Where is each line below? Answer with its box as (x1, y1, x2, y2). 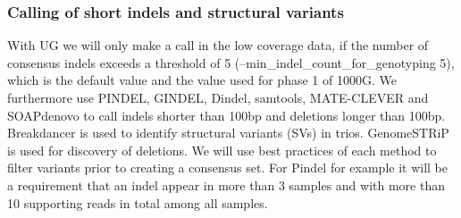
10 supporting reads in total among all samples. (7, 193, 268, 212)
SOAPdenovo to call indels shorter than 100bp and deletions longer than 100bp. (7, 105, 446, 124)
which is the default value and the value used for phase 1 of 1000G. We (7, 71, 397, 89)
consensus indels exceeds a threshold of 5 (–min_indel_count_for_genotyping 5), (7, 53, 455, 71)
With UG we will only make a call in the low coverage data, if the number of (7, 36, 429, 54)
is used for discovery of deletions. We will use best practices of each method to (7, 140, 437, 159)
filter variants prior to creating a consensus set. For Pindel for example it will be (7, 158, 448, 177)
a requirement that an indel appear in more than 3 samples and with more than (7, 175, 445, 194)
